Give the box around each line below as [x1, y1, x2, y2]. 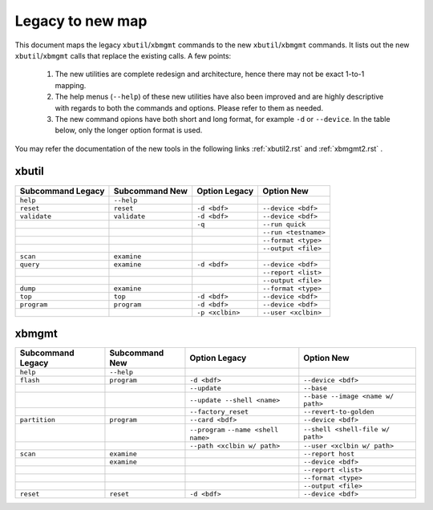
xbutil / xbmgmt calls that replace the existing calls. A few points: [14, 51, 232, 60]
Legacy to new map [14, 12, 148, 30]
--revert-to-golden [303, 407, 374, 416]
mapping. [55, 80, 87, 90]
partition [19, 415, 56, 424]
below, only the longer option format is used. [55, 125, 203, 136]
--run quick [262, 220, 306, 229]
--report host [303, 450, 355, 459]
